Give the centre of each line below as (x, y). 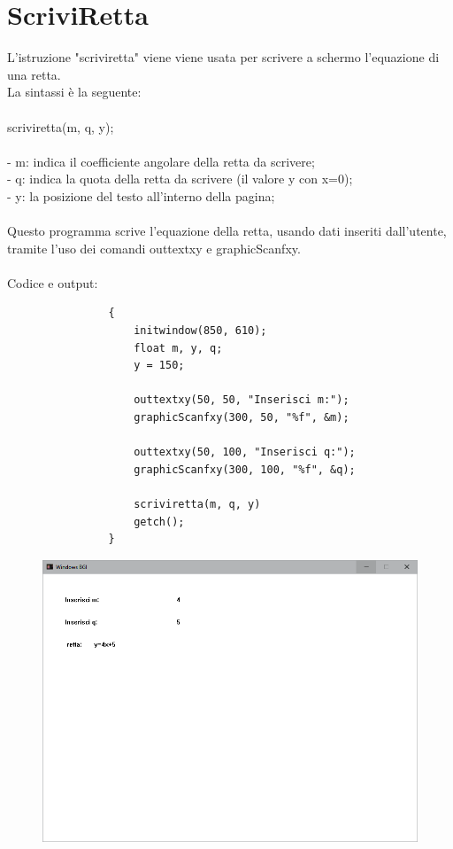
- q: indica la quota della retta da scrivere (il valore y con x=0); (180, 179)
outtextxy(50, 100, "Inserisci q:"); (245, 452)
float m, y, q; (178, 348)
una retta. (34, 74)
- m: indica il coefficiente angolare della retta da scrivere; (161, 161)
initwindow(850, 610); (200, 331)
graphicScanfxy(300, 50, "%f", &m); (242, 417)
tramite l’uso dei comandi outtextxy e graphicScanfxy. (154, 248)
